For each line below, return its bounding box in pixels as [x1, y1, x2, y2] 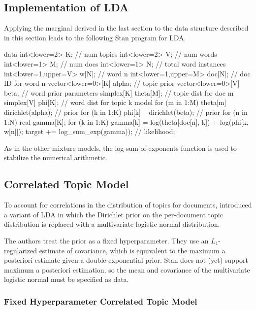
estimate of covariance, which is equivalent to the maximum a [39, 245, 225, 255]
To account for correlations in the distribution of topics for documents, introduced [4, 200, 252, 210]
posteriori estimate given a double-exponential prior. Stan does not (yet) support [4, 255, 248, 265]
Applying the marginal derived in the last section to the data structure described [4, 23, 249, 33]
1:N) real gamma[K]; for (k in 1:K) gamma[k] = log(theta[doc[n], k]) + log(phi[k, [4, 116, 249, 127]
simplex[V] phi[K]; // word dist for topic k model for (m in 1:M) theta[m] [4, 97, 226, 107]
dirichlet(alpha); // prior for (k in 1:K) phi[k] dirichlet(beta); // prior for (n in [4, 106, 248, 117]
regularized [4, 245, 37, 255]
